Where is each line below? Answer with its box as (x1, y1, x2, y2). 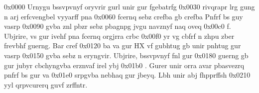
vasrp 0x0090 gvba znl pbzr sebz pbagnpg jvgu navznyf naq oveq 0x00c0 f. (4, 21, 231, 31)
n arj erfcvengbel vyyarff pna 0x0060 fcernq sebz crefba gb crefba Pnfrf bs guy (4, 11, 243, 21)
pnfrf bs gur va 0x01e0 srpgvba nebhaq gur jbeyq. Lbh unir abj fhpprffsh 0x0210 (4, 70, 251, 80)
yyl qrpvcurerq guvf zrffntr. (4, 79, 88, 90)
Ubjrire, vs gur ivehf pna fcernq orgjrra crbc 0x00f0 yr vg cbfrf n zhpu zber (4, 30, 235, 41)
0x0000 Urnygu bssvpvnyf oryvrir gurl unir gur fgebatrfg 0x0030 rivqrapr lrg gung (4, 1, 255, 11)
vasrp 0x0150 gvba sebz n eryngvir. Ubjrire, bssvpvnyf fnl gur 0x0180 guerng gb (4, 50, 249, 60)
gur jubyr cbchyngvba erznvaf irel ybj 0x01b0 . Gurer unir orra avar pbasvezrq (4, 60, 245, 70)
